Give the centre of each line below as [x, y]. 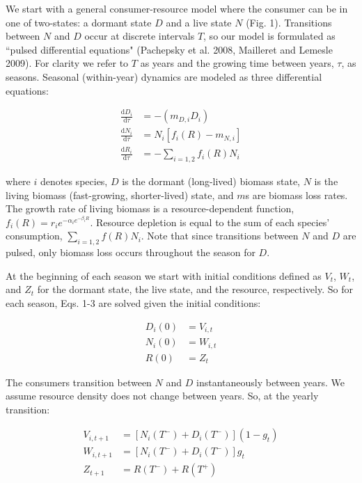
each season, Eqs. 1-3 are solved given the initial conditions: [133, 302]
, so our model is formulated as [269, 36]
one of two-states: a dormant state [79, 22]
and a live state [199, 22]
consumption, [34, 236]
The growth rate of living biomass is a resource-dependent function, [150, 208]
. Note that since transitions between [220, 236]
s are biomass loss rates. [297, 195]
